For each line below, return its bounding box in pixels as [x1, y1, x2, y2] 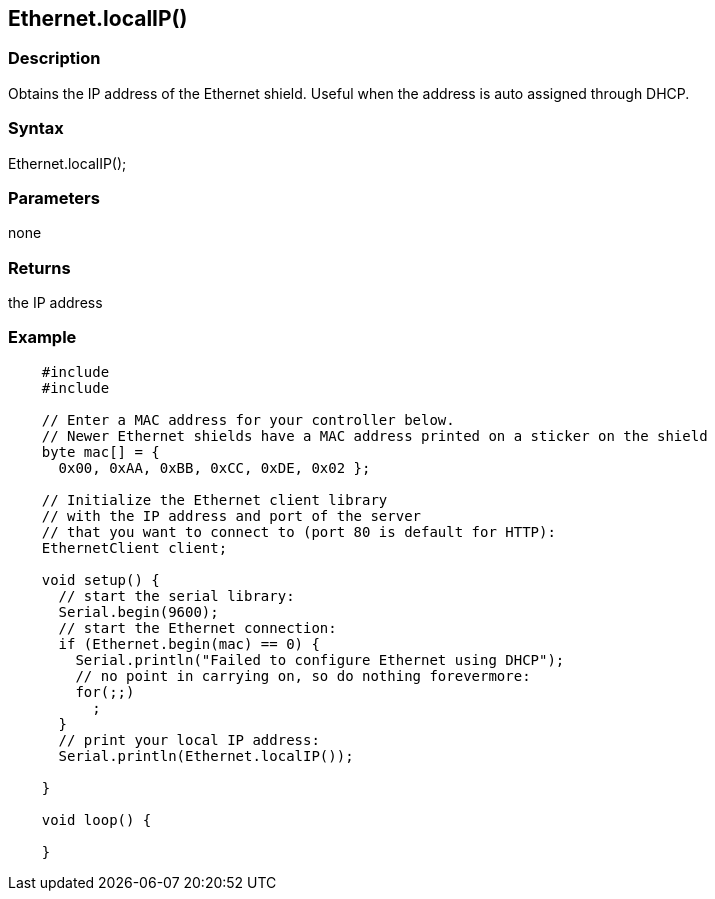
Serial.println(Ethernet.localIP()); [58, 747, 354, 764]
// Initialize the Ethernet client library [41, 491, 388, 508]
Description [8, 48, 101, 69]
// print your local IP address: [58, 731, 320, 748]
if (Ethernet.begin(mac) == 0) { [58, 635, 320, 652]
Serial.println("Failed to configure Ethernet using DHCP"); [75, 651, 565, 668]
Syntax [8, 118, 64, 139]
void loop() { [41, 811, 152, 828]
